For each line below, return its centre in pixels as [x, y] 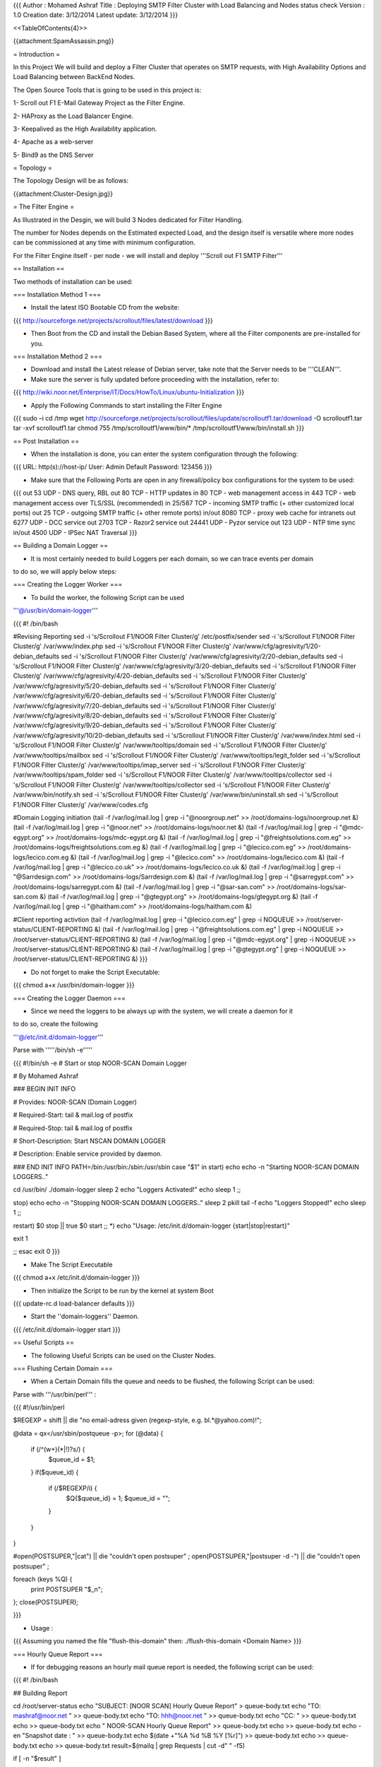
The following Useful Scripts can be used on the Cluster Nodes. [123, 1355]
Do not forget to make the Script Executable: [95, 972]
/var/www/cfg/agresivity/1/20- [277, 646]
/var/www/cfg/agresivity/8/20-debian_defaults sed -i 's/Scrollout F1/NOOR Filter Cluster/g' [145, 716]
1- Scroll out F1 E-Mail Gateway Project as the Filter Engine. [99, 103]
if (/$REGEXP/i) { [73, 1489]
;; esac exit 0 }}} [36, 1252]
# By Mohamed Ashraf [46, 1076]
